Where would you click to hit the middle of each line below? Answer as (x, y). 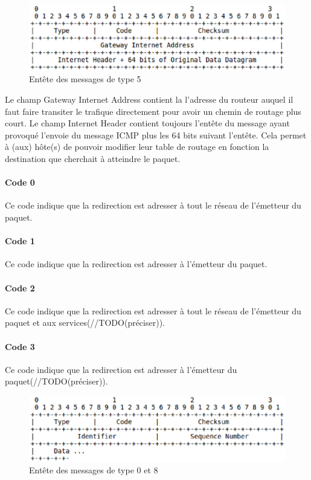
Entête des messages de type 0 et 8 (94, 470)
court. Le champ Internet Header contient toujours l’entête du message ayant (147, 123)
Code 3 (20, 346)
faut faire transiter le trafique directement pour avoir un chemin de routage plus (153, 111)
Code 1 (20, 241)
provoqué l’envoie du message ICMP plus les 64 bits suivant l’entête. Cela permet (156, 135)
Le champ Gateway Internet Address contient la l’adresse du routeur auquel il (149, 99)
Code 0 (20, 182)
